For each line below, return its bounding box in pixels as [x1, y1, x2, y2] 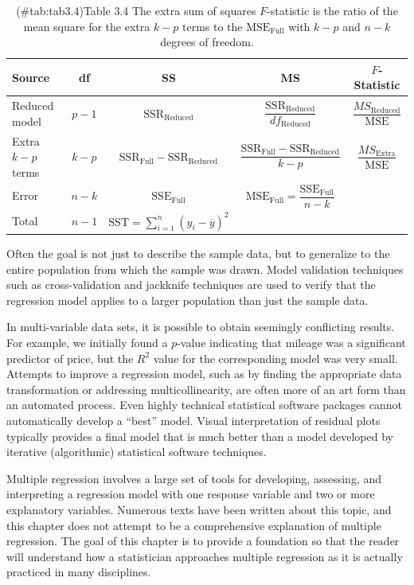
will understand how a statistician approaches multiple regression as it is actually [6, 548, 403, 564]
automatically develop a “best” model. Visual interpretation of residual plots [6, 411, 381, 428]
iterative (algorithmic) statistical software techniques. [6, 443, 267, 460]
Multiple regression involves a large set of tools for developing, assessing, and [6, 470, 382, 486]
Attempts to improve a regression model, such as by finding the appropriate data [6, 365, 402, 382]
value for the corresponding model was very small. [153, 349, 398, 366]
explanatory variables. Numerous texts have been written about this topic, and [6, 501, 392, 517]
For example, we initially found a [6, 333, 168, 350]
